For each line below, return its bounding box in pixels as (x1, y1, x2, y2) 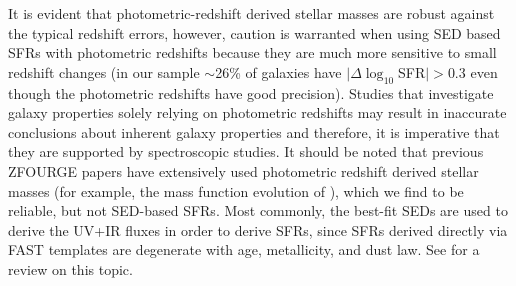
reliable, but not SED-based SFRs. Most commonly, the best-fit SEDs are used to (8, 200, 508, 221)
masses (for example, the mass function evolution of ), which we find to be (8, 180, 464, 201)
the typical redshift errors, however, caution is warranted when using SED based (8, 22, 501, 43)
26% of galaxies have (215, 61, 342, 82)
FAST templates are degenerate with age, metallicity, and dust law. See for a (8, 239, 480, 260)
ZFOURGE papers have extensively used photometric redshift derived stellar (8, 160, 479, 181)
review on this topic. (8, 258, 133, 279)
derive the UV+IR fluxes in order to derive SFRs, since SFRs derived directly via (8, 219, 508, 240)
